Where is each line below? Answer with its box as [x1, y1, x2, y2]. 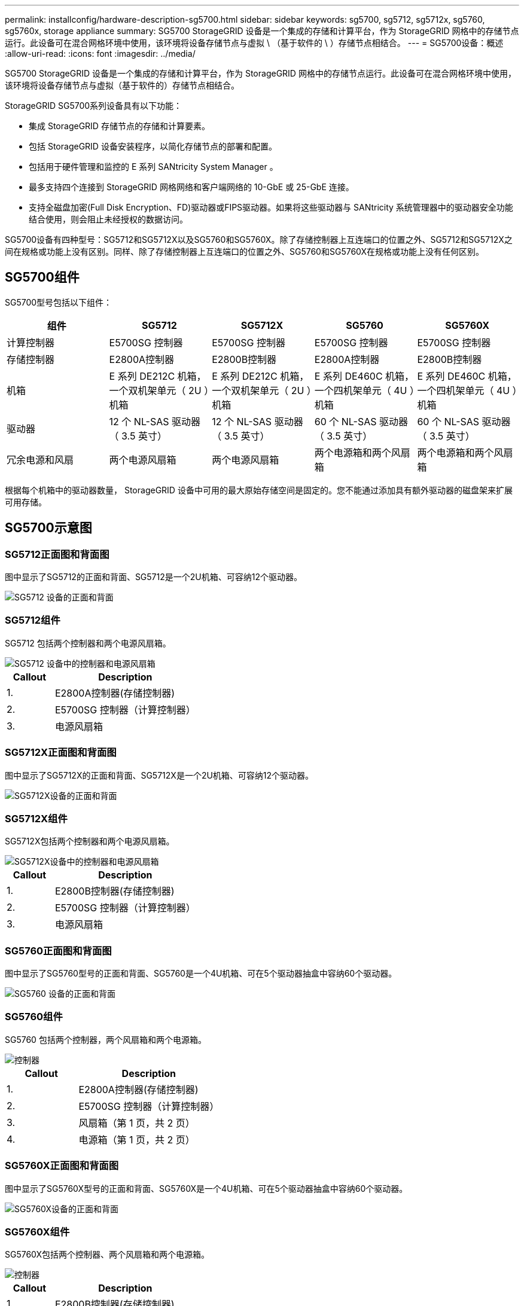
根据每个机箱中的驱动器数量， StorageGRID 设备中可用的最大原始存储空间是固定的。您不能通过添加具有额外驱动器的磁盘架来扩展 [5, 484, 513, 495]
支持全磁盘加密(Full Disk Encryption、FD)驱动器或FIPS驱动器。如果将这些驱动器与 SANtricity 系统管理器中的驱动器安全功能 [29, 202, 513, 212]
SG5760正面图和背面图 [5, 944, 112, 957]
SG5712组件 [5, 614, 60, 627]
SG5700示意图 [5, 520, 92, 536]
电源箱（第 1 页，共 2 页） [78, 1133, 195, 1146]
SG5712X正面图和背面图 [5, 746, 117, 759]
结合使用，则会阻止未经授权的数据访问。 [29, 214, 188, 224]
